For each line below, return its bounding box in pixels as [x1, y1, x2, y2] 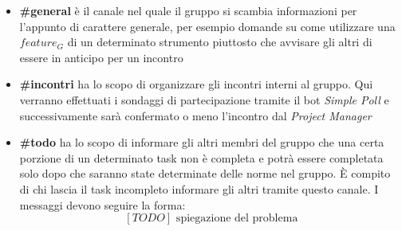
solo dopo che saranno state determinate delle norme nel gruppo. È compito [19, 165, 391, 182]
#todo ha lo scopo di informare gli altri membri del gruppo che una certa [19, 134, 384, 151]
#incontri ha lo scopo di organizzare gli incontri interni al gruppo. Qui [19, 76, 373, 92]
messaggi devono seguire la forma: [19, 196, 186, 213]
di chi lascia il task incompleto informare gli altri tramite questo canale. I [19, 180, 379, 197]
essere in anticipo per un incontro [19, 49, 183, 65]
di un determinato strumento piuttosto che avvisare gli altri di [67, 33, 372, 50]
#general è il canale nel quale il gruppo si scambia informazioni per [19, 2, 357, 18]
